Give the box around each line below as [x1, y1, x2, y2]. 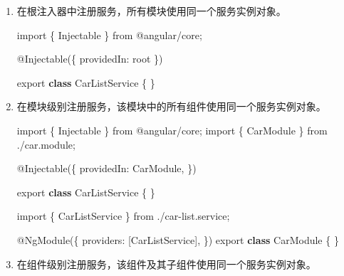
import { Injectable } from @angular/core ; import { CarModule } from [16, 122, 328, 137]
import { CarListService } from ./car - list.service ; [16, 208, 230, 223]
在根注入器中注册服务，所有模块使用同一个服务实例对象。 [16, 4, 286, 18]
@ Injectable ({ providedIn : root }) [16, 51, 163, 66]
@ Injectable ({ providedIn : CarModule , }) [16, 161, 197, 176]
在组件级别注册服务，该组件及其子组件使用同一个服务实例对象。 [16, 256, 316, 271]
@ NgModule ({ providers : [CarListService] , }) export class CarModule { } [16, 232, 339, 247]
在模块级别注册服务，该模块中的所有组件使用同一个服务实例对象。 [16, 99, 326, 114]
